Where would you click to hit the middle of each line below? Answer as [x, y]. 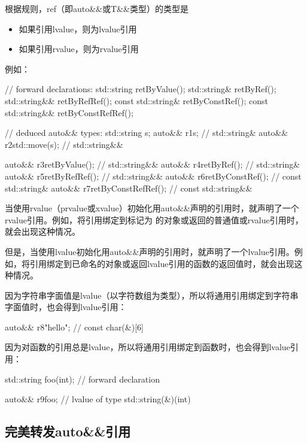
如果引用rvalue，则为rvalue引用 [79, 49]
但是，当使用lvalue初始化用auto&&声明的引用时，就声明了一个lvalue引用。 [150, 251]
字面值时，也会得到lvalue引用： [66, 307]
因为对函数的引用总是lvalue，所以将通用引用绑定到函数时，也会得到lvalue [148, 347]
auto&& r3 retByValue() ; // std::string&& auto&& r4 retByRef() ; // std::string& [153, 164]
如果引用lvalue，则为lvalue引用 [78, 28]
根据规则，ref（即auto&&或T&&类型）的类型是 [97, 8]
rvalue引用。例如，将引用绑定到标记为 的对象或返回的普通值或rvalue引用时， [154, 219]
